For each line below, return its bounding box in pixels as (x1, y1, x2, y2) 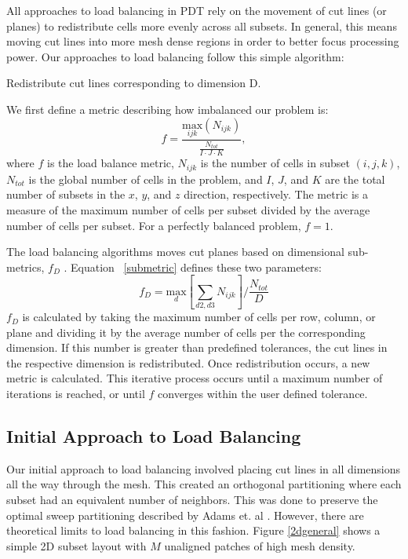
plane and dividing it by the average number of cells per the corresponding (6, 323, 366, 340)
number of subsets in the (6, 186, 126, 203)
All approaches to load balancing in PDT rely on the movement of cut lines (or (6, 2, 387, 18)
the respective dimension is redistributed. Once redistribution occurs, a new (6, 354, 370, 371)
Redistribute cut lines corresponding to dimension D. (6, 75, 261, 91)
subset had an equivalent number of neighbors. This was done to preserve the (6, 491, 378, 508)
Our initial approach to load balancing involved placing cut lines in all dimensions (6, 460, 401, 477)
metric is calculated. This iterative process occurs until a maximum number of (6, 370, 383, 386)
